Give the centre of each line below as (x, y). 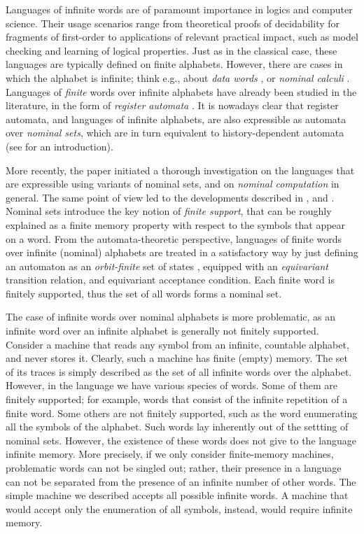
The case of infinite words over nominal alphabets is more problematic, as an (171, 317)
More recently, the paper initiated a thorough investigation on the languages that (180, 170)
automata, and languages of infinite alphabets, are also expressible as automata (176, 119)
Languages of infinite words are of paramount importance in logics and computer (179, 9)
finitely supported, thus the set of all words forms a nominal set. (144, 293)
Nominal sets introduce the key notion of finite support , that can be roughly (169, 211)
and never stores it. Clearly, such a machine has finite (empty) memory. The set (177, 358)
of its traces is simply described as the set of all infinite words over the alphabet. (179, 371)
